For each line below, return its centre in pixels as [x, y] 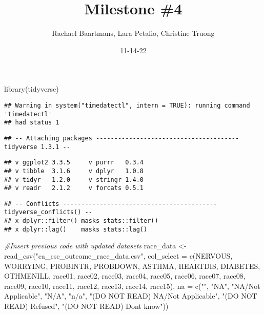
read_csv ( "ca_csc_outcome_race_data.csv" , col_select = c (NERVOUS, [118, 256]
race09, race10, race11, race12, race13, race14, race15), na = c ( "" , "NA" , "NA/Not [132, 286]
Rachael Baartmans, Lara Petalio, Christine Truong [133, 33]
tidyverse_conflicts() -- [48, 212]
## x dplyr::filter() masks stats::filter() [81, 221]
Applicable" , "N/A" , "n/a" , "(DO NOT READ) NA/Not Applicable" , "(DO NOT [131, 296]
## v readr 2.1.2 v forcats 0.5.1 [74, 188]
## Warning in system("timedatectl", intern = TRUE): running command [127, 105]
